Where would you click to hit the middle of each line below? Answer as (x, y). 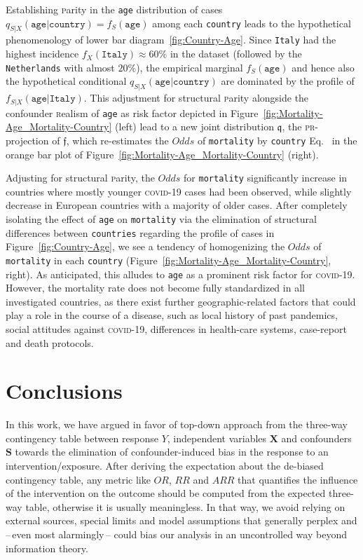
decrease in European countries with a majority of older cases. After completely (177, 205)
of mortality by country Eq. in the (277, 140)
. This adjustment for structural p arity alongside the (196, 98)
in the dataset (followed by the (236, 54)
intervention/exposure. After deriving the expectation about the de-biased (165, 466)
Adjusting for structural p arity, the (80, 178)
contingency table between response (82, 438)
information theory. (47, 548)
